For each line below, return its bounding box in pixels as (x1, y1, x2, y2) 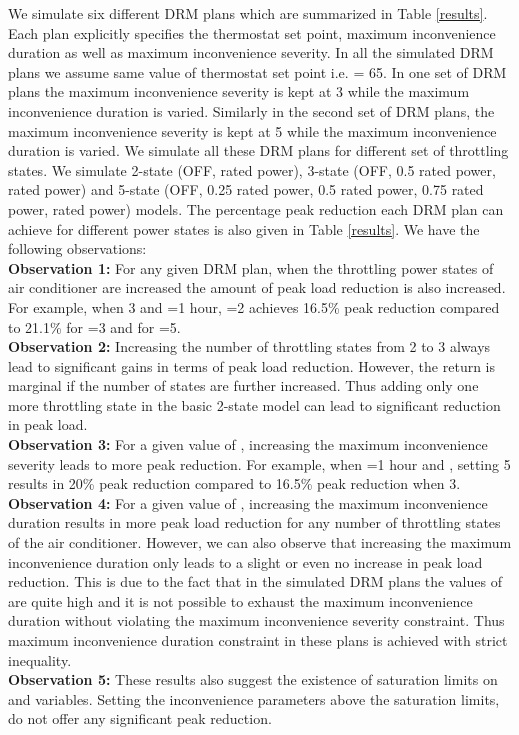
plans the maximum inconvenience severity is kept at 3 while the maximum (8, 81, 470, 102)
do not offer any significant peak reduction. (8, 708, 272, 729)
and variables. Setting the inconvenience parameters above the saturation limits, (8, 688, 500, 709)
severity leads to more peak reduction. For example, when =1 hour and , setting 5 (8, 453, 511, 474)
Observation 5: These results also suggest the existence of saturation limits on (8, 669, 498, 690)
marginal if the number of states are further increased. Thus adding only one (8, 375, 479, 396)
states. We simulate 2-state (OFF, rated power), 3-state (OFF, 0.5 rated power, (8, 159, 496, 180)
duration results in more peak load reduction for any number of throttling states (8, 512, 501, 533)
